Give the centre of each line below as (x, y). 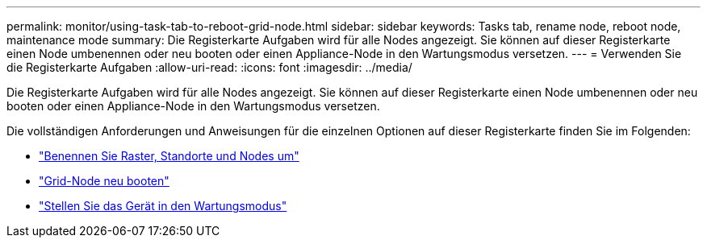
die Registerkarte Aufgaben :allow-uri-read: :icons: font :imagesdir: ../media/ (209, 67)
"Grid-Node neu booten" (104, 181)
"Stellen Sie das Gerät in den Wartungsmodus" (163, 206)
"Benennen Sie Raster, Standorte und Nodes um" (169, 156)
